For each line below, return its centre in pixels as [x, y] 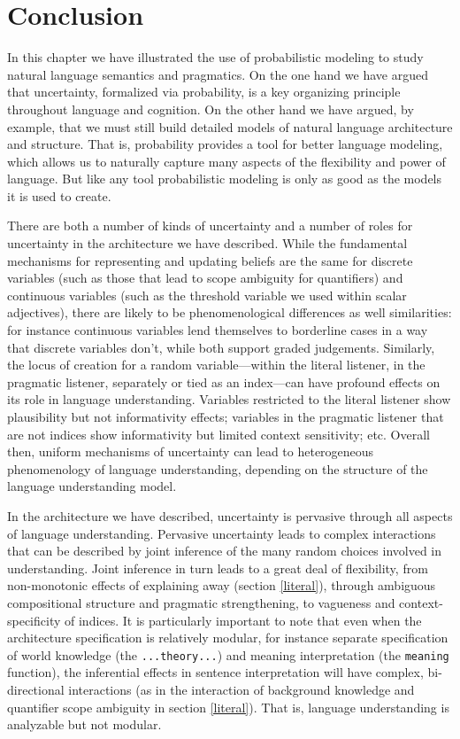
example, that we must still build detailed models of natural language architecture [230, 126]
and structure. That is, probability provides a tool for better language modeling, [225, 144]
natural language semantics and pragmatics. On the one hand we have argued [218, 74]
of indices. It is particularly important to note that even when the [243, 620]
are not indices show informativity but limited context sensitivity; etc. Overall [218, 434]
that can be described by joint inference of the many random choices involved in [225, 551]
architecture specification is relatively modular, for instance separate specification [228, 638]
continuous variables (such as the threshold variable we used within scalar [207, 295]
